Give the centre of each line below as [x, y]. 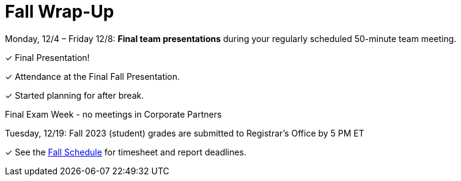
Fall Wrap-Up [60, 12]
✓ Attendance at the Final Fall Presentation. [93, 76]
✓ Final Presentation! [47, 57]
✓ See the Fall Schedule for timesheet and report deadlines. [126, 152]
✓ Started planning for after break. [75, 95]
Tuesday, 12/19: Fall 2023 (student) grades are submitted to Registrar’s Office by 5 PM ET [185, 133]
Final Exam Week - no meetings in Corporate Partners [113, 114]
